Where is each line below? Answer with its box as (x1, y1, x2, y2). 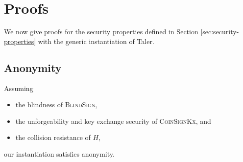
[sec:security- (200, 26, 239, 37)
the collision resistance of (15, 132, 91, 142)
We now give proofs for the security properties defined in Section (4, 26, 198, 37)
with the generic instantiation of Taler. (38, 36, 154, 46)
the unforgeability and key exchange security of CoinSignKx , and (15, 116, 211, 126)
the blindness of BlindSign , (15, 99, 97, 110)
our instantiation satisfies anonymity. (4, 148, 115, 159)
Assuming (4, 83, 33, 93)
